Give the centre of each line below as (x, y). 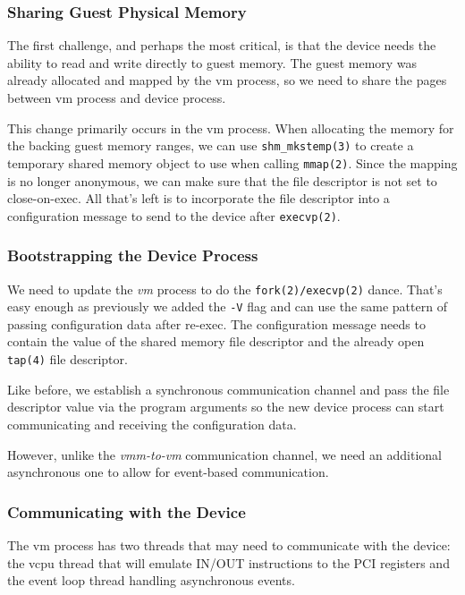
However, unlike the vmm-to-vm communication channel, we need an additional (224, 454)
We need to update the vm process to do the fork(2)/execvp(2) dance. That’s (225, 289)
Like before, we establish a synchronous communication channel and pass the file (228, 389)
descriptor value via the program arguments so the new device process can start (226, 407)
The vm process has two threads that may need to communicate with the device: (229, 544)
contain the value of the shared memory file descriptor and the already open (216, 341)
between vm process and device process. (117, 98)
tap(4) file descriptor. (68, 359)
